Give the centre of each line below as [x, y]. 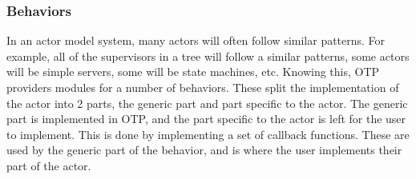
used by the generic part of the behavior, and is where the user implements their [204, 150]
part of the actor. [49, 165]
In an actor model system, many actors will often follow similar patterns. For [196, 40]
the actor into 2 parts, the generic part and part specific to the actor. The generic [207, 103]
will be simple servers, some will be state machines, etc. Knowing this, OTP [193, 72]
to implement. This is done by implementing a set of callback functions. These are [208, 134]
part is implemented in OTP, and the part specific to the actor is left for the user [206, 119]
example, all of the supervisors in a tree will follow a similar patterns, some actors [208, 56]
